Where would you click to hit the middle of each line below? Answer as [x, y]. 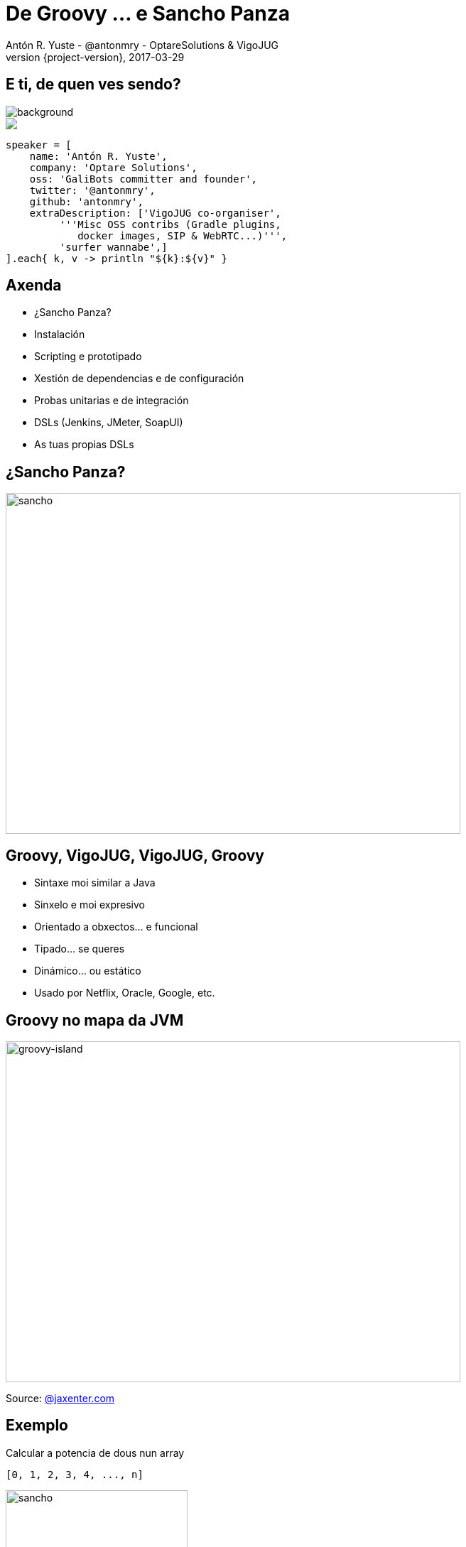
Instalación [60, 335]
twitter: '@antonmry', [92, 190]
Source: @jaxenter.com [60, 1398]
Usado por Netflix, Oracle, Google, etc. [125, 993]
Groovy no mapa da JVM [95, 1020]
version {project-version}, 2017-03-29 [95, 57]
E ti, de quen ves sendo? [93, 85]
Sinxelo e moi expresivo [90, 905]
